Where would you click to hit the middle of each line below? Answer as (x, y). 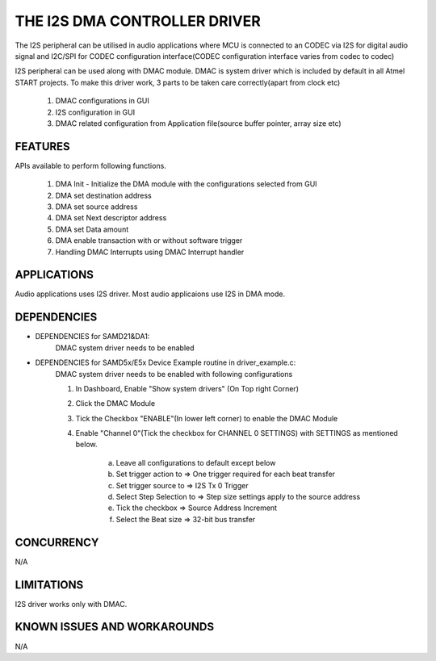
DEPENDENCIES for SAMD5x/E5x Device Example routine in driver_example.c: (166, 362)
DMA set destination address (104, 195)
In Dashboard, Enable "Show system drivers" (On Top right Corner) (187, 388)
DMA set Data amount (92, 229)
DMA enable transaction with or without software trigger (149, 241)
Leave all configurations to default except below (196, 462)
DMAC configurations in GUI (102, 101)
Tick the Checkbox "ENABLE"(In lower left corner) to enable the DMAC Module (207, 418)
